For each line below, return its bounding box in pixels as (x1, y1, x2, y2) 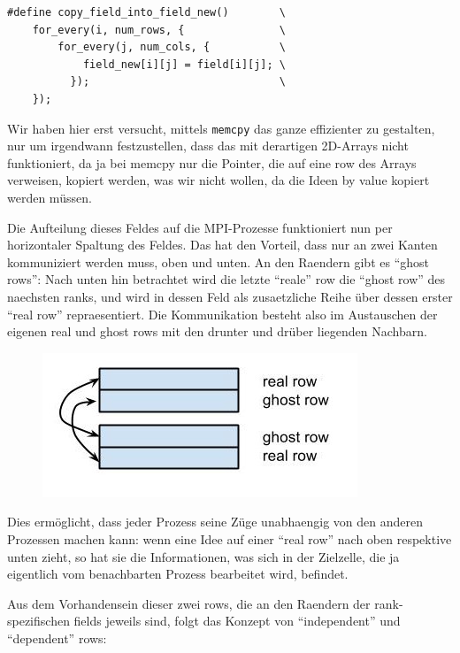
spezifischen (7, 611, 70, 630)
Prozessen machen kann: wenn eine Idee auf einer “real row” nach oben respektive (7, 529, 452, 548)
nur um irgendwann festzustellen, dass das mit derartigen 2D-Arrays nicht (7, 136, 409, 155)
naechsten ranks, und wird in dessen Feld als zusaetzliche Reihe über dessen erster (7, 287, 453, 305)
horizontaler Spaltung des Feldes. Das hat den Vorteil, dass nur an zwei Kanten (7, 235, 438, 254)
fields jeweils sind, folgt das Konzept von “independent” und (73, 611, 401, 630)
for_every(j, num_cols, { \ (57, 41, 286, 54)
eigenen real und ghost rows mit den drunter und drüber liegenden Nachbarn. (7, 322, 427, 341)
